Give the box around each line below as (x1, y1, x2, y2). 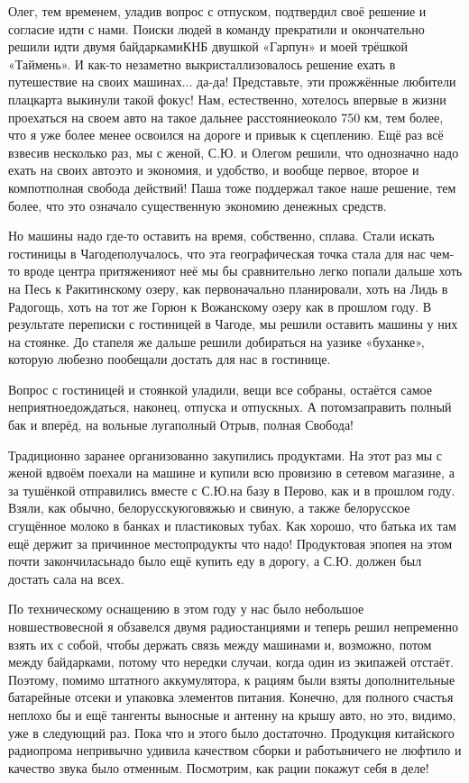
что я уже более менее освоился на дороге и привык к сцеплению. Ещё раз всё (8, 125, 444, 144)
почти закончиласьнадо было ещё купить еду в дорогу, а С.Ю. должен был (8, 551, 422, 570)
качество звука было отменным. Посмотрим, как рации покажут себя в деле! (8, 758, 429, 777)
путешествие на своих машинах (8, 72, 182, 91)
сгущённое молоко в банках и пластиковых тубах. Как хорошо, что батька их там (8, 516, 456, 535)
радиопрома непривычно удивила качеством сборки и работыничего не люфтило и (8, 741, 462, 760)
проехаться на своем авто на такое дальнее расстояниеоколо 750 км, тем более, (8, 107, 444, 126)
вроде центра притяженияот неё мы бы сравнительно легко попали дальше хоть (23, 261, 463, 280)
